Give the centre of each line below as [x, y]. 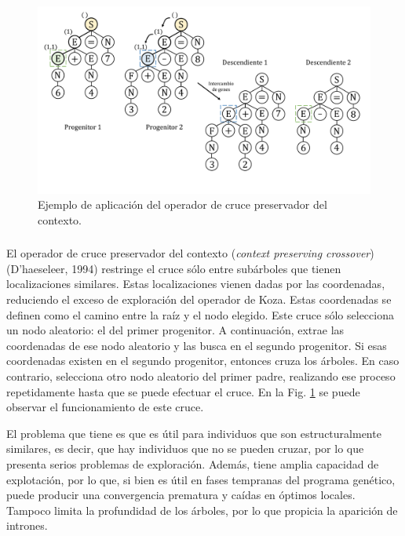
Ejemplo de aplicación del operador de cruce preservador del [182, 204]
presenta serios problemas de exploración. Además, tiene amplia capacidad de [193, 463]
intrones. [27, 525]
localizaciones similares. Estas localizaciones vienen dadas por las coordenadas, [196, 284]
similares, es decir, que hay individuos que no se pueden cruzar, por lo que [185, 448]
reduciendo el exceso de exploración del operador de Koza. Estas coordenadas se [199, 299]
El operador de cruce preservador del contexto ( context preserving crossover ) [190, 253]
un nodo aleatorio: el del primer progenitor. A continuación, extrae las [175, 330]
